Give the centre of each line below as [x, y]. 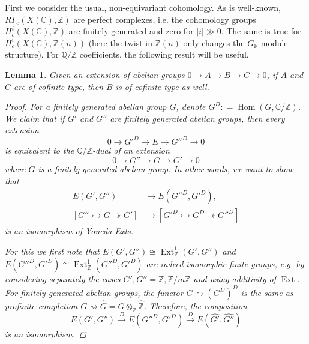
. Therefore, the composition [195, 305]
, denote [191, 107]
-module [273, 42]
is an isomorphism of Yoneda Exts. [69, 231]
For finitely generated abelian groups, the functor [94, 292]
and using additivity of [235, 279]
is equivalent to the [40, 150]
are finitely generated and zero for [131, 31]
